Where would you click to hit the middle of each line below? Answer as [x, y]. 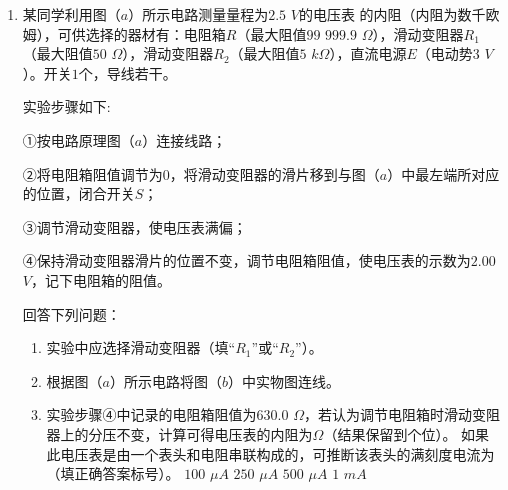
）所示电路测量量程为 [198, 14]
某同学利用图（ [71, 14]
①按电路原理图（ [78, 139]
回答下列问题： [71, 313]
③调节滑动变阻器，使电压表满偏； [134, 226]
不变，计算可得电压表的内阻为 [214, 433]
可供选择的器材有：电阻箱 [141, 33]
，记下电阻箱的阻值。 [100, 279]
